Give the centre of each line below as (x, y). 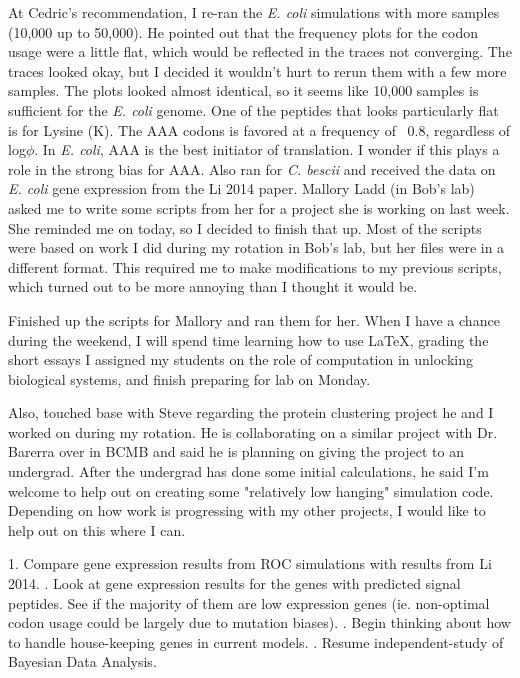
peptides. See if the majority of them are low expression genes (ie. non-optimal (249, 602)
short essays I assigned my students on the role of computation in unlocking (241, 359)
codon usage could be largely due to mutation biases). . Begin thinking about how (259, 622)
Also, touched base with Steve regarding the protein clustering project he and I (251, 412)
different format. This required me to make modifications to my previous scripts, (255, 266)
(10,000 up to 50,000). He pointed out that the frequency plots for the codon (243, 31)
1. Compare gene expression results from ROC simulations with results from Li (250, 563)
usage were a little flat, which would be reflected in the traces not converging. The (260, 51)
